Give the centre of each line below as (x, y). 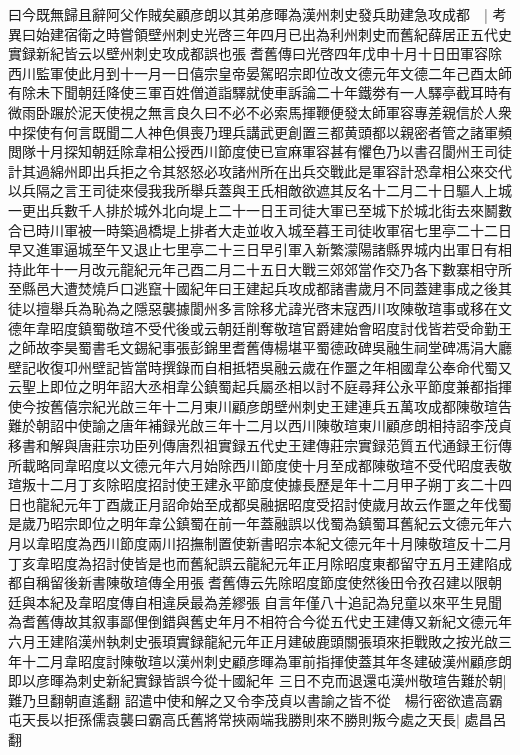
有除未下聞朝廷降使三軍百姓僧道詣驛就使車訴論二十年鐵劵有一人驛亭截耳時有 (260, 92)
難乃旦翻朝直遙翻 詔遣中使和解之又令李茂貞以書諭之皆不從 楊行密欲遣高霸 (255, 699)
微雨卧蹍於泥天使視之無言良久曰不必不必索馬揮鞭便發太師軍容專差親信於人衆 (260, 111)
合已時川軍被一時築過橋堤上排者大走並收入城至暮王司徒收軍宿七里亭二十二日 (260, 229)
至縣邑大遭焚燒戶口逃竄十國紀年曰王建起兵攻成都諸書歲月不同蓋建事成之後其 (260, 288)
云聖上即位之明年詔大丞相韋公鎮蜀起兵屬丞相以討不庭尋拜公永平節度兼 (239, 386)
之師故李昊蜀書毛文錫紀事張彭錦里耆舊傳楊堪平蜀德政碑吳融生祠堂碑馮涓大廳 (260, 347)
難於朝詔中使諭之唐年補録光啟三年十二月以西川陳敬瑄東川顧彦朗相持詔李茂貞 (260, 425)
